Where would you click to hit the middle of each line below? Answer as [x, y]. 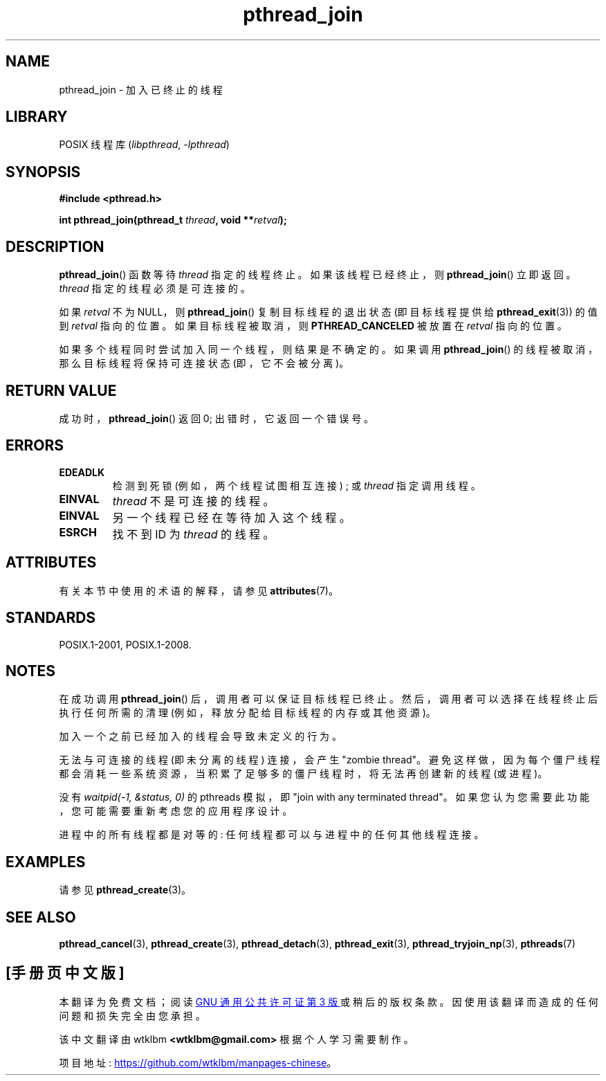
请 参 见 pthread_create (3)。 [125, 890]
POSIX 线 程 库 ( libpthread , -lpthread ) [144, 145]
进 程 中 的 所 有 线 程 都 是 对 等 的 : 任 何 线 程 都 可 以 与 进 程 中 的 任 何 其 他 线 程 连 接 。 [272, 835]
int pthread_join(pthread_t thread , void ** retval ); [173, 220]
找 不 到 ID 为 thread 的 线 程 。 [193, 534]
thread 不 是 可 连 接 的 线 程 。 [193, 501]
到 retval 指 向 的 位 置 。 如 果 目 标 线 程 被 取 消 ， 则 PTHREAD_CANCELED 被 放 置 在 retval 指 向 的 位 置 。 [313, 326]
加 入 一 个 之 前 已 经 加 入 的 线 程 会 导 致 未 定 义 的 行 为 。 [201, 736]
